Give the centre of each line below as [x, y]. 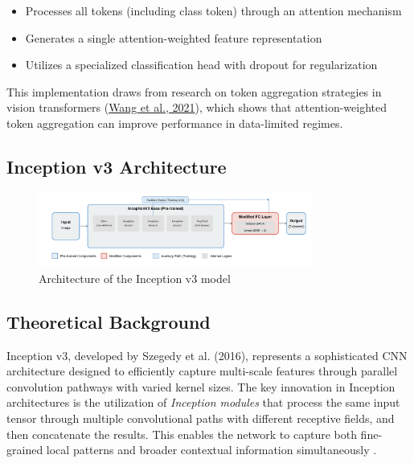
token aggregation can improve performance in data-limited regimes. [175, 123]
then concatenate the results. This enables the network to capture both [182, 434]
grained [25, 450]
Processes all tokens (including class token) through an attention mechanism [213, 10]
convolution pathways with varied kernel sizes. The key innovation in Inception [201, 386]
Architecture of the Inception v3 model [135, 278]
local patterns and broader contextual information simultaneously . [211, 450]
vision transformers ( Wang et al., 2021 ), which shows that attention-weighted [197, 107]
